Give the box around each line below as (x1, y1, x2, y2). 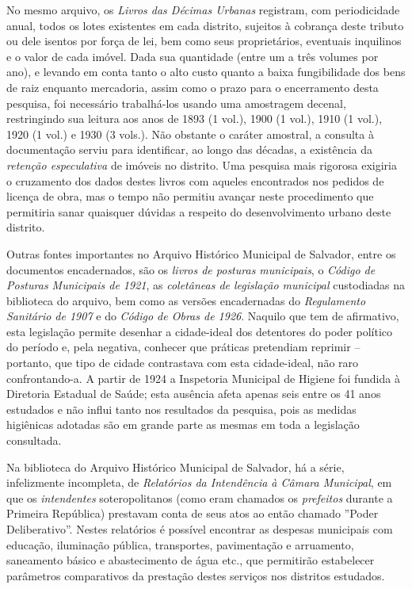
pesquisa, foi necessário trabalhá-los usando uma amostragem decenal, (6, 94, 346, 111)
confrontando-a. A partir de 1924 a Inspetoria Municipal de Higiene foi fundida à (6, 369, 400, 386)
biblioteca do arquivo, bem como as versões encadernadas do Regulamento (6, 292, 366, 308)
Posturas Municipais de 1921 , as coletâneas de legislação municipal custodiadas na (6, 277, 406, 293)
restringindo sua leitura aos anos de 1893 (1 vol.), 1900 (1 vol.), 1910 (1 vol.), (6, 110, 383, 127)
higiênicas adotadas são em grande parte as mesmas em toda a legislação (6, 416, 360, 433)
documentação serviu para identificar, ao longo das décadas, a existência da (6, 141, 373, 158)
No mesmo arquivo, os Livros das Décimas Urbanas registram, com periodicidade (6, 2, 400, 17)
